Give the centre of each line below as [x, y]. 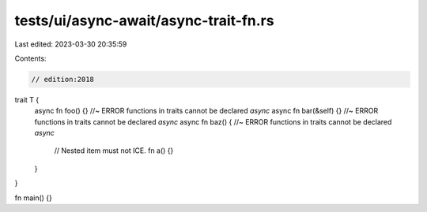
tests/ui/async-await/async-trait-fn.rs [144, 20]
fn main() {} [34, 198]
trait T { [27, 99]
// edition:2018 [63, 79]
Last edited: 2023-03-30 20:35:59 [71, 44]
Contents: [30, 58]
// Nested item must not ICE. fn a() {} [114, 151]
